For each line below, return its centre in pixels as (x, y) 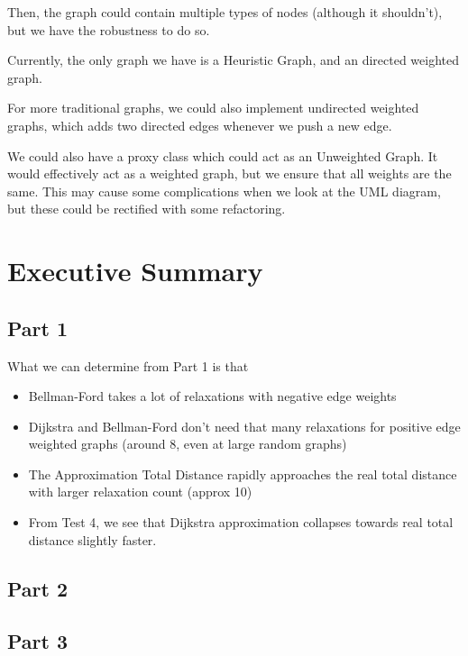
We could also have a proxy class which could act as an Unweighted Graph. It (223, 155)
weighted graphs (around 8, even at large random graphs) (188, 444)
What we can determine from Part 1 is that (128, 365)
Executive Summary (135, 271)
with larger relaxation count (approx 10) (140, 492)
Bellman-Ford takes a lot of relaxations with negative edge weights (212, 396)
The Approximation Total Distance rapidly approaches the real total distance (243, 474)
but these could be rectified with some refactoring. (147, 209)
